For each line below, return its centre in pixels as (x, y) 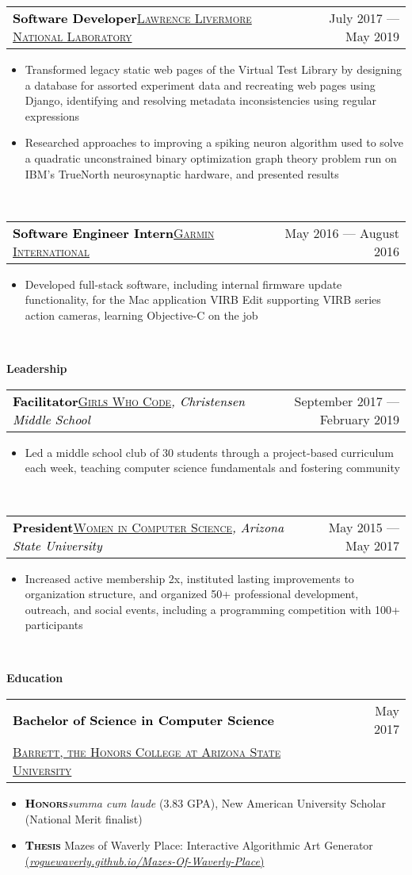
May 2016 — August (342, 232)
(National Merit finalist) (84, 818)
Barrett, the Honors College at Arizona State (147, 752)
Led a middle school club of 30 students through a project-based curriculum (209, 452)
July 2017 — (364, 18)
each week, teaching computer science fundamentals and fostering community (212, 468)
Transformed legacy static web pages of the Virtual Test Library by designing (214, 69)
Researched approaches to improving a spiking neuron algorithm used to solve (214, 142)
